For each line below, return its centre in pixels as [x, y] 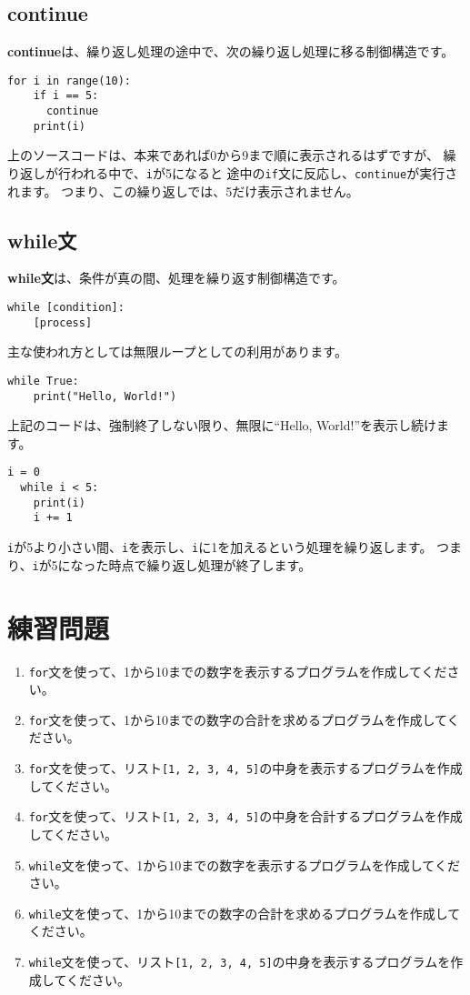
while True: [43, 381]
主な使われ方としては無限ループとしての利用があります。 [177, 352]
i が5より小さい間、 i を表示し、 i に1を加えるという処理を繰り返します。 [220, 547]
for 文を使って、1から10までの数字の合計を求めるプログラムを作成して [238, 719]
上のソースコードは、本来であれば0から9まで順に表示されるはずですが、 [223, 155]
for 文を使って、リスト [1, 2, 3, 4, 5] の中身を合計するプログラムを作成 [245, 816]
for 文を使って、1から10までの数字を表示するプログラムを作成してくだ [238, 671]
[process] [63, 322]
